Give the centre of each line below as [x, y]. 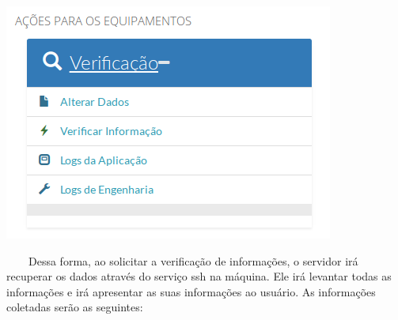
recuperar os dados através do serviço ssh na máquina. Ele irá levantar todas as [199, 276]
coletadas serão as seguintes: [75, 307]
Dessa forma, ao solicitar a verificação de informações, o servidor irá [193, 260]
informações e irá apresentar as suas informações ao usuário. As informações [191, 291]
